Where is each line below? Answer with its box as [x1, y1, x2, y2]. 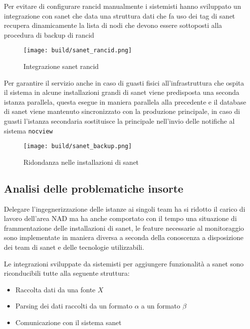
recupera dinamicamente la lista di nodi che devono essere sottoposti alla [4, 20, 222, 30]
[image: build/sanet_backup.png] [23, 143, 132, 150]
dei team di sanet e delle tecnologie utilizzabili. [4, 242, 145, 252]
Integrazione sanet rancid [23, 61, 99, 71]
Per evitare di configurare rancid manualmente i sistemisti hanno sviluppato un [4, 1, 241, 11]
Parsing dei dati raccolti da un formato [15, 301, 132, 311]
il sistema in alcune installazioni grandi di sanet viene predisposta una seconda [4, 87, 240, 97]
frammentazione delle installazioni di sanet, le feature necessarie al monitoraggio [4, 222, 244, 233]
